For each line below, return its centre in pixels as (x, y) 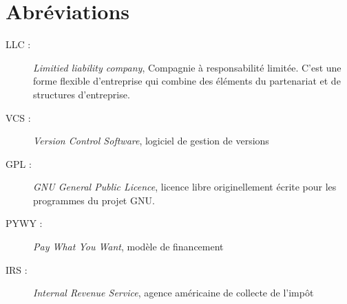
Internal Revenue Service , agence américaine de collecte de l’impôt (173, 293)
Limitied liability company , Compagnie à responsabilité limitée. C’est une (187, 67)
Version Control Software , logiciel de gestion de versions (151, 141)
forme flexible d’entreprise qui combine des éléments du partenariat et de (187, 81)
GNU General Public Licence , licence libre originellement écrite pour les (185, 187)
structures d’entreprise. (82, 94)
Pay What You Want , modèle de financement (128, 247)
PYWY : (24, 223)
